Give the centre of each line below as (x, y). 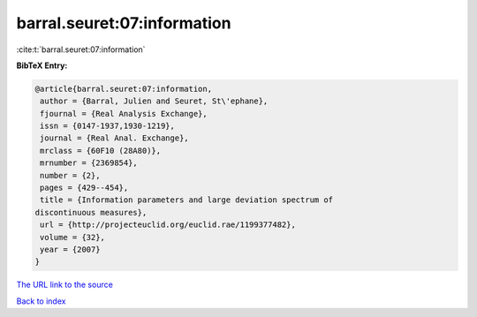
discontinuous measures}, (91, 212)
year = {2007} (70, 249)
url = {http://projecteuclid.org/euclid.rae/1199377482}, (168, 225)
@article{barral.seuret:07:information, (123, 89)
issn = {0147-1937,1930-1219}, (108, 126)
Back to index (41, 301)
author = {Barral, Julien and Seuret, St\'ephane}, (154, 101)
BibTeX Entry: (42, 65)
